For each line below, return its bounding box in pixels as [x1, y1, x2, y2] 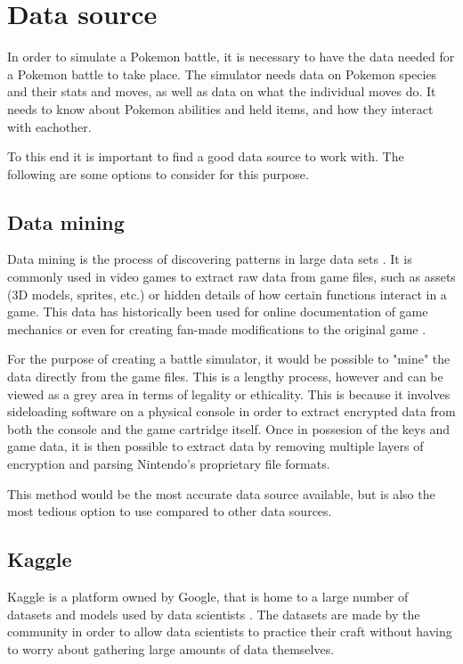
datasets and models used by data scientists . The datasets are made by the [7, 604, 420, 623]
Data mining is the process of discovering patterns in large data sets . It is [7, 250, 412, 268]
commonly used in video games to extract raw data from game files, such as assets [7, 267, 456, 286]
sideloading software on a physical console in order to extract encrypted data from [7, 402, 456, 421]
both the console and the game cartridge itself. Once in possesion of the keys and [7, 419, 451, 438]
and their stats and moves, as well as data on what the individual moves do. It [7, 82, 436, 101]
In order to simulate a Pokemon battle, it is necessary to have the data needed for [7, 47, 455, 66]
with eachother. [7, 117, 92, 135]
